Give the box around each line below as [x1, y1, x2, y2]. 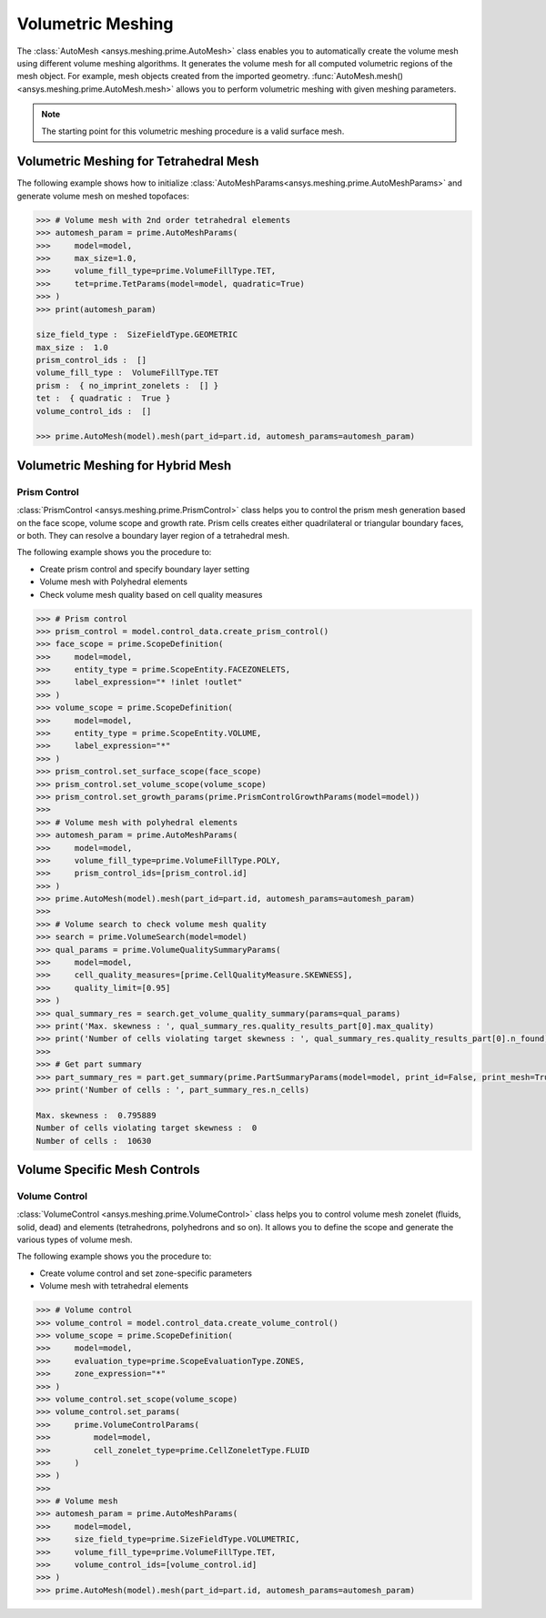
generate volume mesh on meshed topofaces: [16, 190, 190, 201]
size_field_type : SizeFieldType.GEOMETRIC [35, 329, 238, 340]
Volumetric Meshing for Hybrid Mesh [16, 458, 232, 473]
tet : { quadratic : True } [35, 393, 171, 404]
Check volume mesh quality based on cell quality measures [39, 589, 263, 600]
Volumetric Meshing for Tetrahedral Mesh [16, 154, 259, 169]
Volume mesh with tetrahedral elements [39, 1280, 189, 1291]
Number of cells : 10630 [35, 1136, 152, 1146]
